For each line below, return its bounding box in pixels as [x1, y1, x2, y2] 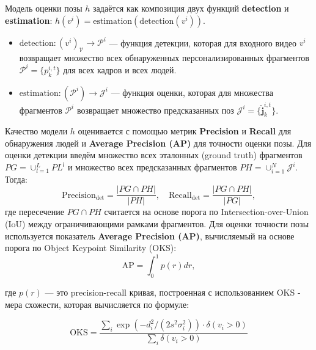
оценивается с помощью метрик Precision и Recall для [78, 125, 292, 137]
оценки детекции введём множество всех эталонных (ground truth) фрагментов [5, 148, 303, 161]
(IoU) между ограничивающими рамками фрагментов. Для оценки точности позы [5, 217, 309, 230]
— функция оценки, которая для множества [111, 86, 273, 98]
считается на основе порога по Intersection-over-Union [104, 205, 309, 218]
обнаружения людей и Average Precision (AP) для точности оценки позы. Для [5, 136, 312, 149]
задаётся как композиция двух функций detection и [93, 2, 289, 14]
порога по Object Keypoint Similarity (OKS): [5, 241, 177, 254]
